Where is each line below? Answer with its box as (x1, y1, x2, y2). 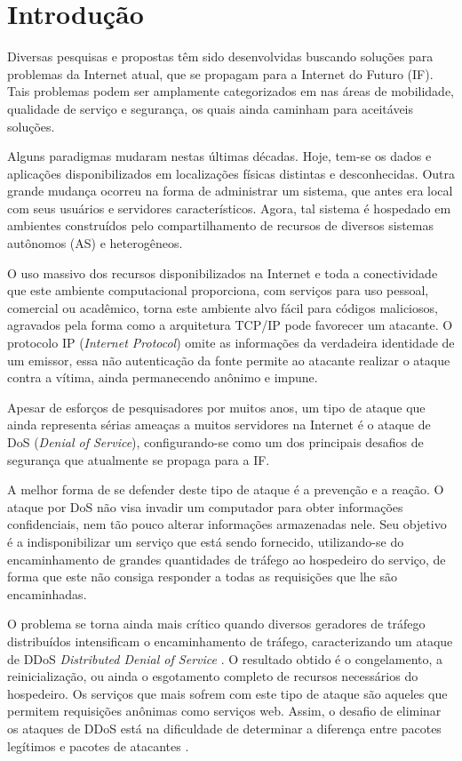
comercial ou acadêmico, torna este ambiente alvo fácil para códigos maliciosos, (7, 298, 438, 316)
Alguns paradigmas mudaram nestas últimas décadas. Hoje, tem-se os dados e (7, 147, 432, 165)
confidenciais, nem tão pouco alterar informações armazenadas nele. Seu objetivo (7, 515, 447, 533)
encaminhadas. (7, 584, 87, 603)
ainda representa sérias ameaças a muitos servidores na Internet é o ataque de (7, 415, 431, 434)
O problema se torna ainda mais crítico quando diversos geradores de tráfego (7, 614, 426, 633)
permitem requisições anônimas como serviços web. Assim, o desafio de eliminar (7, 701, 442, 720)
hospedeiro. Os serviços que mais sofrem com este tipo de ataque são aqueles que (7, 684, 448, 702)
